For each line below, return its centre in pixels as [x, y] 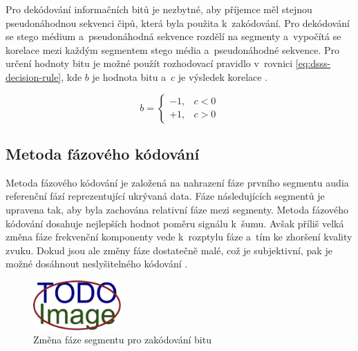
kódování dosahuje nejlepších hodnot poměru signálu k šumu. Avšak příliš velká [175, 223]
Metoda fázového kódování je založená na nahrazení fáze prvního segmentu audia [177, 182]
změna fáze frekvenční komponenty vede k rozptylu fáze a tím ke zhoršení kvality [179, 237]
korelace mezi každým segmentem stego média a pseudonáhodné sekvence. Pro [173, 49]
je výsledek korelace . [223, 76]
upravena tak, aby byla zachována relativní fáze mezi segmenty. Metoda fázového [177, 209]
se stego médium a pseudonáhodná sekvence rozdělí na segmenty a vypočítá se [173, 36]
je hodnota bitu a [129, 76]
